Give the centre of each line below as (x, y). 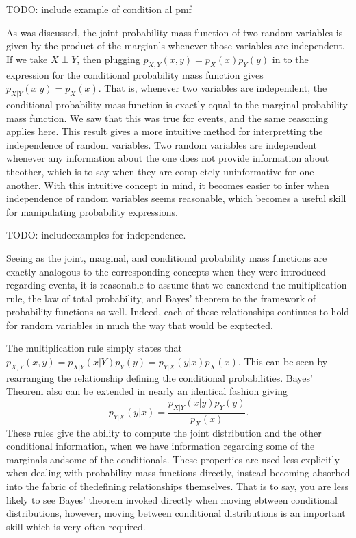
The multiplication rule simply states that (94, 348)
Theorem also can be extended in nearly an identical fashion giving (147, 391)
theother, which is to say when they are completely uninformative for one (160, 171)
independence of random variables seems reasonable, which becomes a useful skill (176, 198)
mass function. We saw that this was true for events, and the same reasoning (167, 118)
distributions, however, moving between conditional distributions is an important (176, 513)
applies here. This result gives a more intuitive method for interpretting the (165, 131)
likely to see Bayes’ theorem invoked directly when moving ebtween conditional (172, 499)
